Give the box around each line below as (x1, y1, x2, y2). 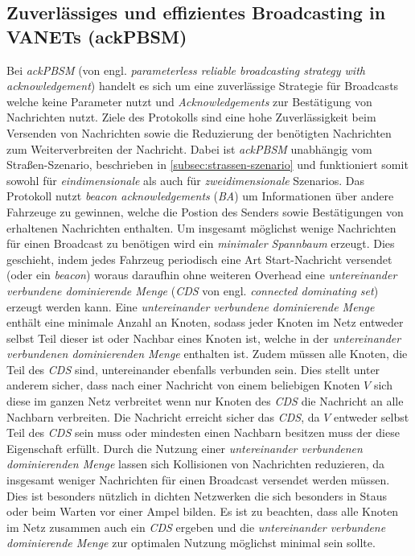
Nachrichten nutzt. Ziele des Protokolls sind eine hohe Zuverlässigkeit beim (6, 109, 376, 126)
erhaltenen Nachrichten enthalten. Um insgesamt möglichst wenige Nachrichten (6, 219, 397, 236)
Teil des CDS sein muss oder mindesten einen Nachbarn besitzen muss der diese (6, 424, 400, 441)
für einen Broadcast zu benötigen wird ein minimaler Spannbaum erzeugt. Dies (6, 235, 395, 252)
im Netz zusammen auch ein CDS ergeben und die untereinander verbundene (6, 518, 386, 535)
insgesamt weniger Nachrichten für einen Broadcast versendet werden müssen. (6, 472, 390, 488)
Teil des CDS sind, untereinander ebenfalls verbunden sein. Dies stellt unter (6, 360, 380, 377)
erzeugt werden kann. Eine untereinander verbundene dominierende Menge (6, 298, 375, 315)
